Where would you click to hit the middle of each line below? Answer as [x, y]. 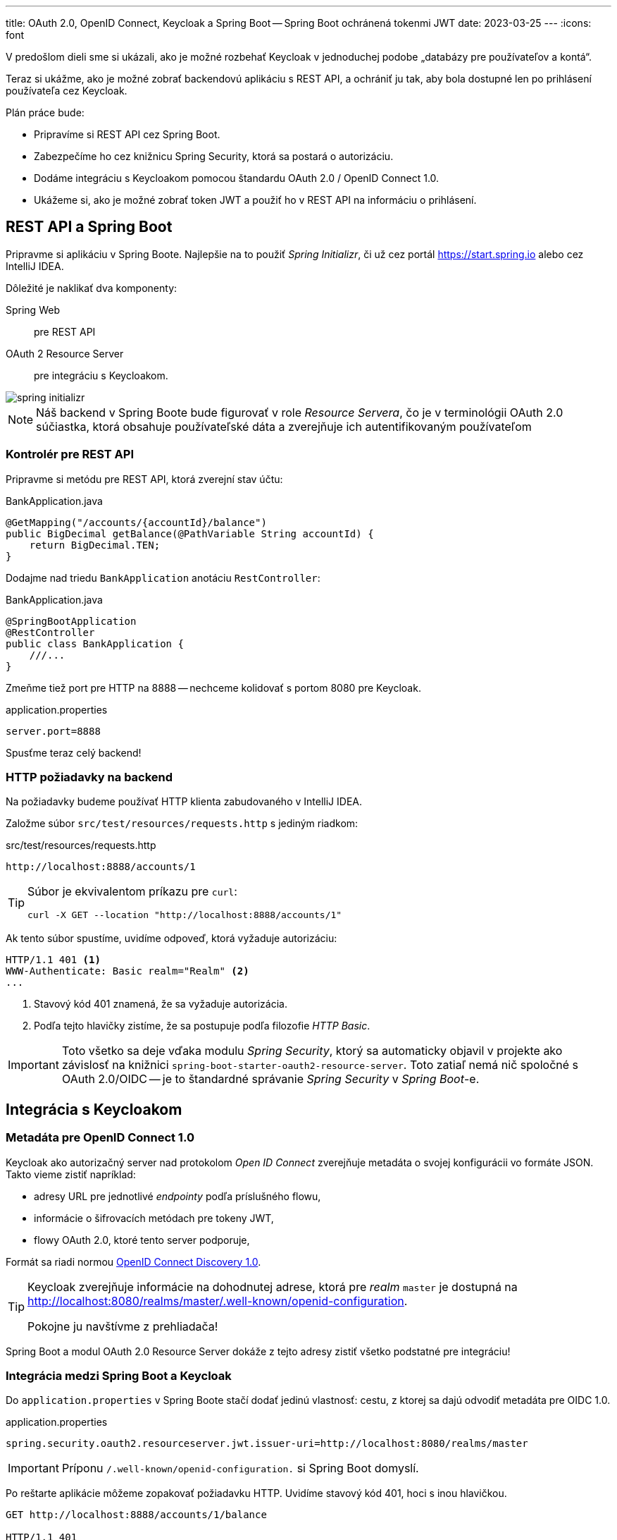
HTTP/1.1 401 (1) [53, 960]
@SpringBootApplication [71, 621]
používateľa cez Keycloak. [67, 91]
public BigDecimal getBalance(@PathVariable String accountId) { [190, 533]
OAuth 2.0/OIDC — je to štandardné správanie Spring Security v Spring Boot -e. [270, 1079]
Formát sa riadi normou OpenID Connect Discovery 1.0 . [133, 1261]
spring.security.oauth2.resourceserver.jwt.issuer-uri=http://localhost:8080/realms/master [267, 1444]
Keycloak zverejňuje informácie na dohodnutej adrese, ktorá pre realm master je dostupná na [273, 1287]
